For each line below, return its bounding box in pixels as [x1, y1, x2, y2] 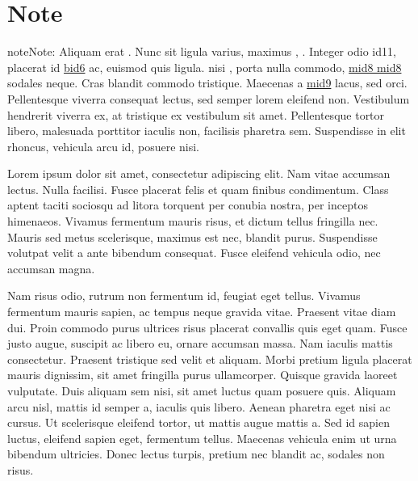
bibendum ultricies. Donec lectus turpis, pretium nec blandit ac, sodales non [7, 445, 385, 462]
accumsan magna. [7, 259, 95, 276]
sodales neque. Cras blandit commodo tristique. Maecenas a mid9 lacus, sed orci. [7, 74, 408, 91]
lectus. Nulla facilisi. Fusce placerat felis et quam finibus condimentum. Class [7, 180, 389, 197]
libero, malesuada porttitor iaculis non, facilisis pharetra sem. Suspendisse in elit [7, 122, 406, 139]
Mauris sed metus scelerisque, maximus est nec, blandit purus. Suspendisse [7, 228, 378, 245]
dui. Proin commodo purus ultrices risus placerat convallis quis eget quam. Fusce [7, 319, 408, 335]
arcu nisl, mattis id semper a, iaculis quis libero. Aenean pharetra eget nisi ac [7, 398, 391, 415]
